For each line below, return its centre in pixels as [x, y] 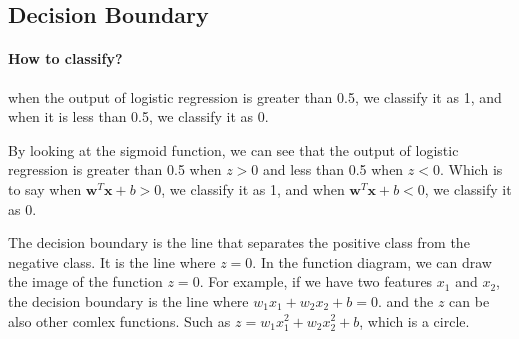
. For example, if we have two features [316, 281]
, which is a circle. [414, 320]
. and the [406, 300]
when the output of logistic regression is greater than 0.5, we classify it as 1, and [255, 96]
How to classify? [65, 58]
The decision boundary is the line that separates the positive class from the [239, 242]
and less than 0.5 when [333, 169]
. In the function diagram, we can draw [372, 261]
